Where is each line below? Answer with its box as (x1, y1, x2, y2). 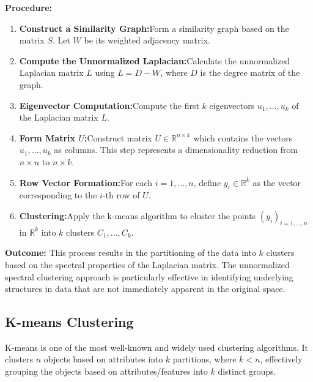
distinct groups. (218, 365, 276, 378)
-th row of (102, 189, 140, 201)
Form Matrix (19, 131, 76, 144)
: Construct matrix (84, 131, 152, 144)
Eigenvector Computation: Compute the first (19, 99, 199, 111)
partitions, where (172, 353, 237, 365)
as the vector (252, 176, 301, 189)
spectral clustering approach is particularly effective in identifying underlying (5, 270, 293, 283)
